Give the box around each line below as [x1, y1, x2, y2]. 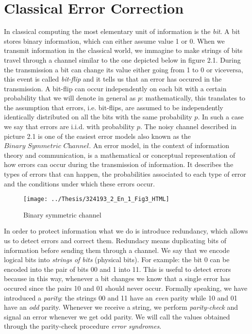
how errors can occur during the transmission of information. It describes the [4, 159, 234, 169]
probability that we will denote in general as [4, 93, 136, 103]
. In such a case [198, 112, 244, 122]
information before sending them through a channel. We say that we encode [4, 245, 230, 255]
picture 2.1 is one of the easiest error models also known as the [4, 131, 191, 141]
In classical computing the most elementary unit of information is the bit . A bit [4, 26, 240, 36]
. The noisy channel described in [140, 121, 236, 132]
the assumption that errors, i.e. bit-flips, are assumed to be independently [4, 102, 223, 112]
